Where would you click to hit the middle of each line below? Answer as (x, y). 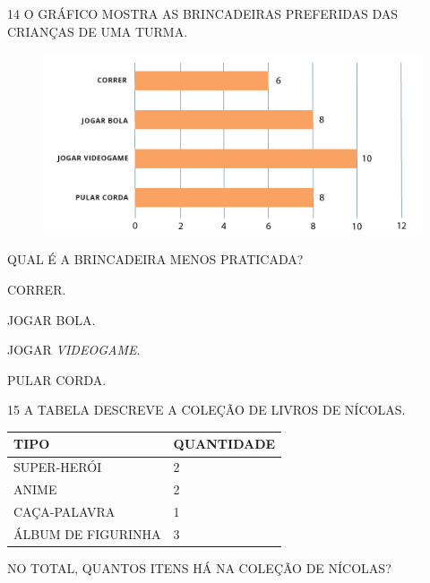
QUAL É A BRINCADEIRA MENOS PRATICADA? (155, 259)
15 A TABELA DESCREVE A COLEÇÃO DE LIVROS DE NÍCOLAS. (206, 410)
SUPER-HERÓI (58, 467)
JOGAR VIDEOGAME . (74, 350)
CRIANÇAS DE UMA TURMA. (98, 31)
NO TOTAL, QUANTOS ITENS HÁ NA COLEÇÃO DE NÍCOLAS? (199, 567)
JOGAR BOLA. (52, 319)
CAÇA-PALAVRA (64, 511)
